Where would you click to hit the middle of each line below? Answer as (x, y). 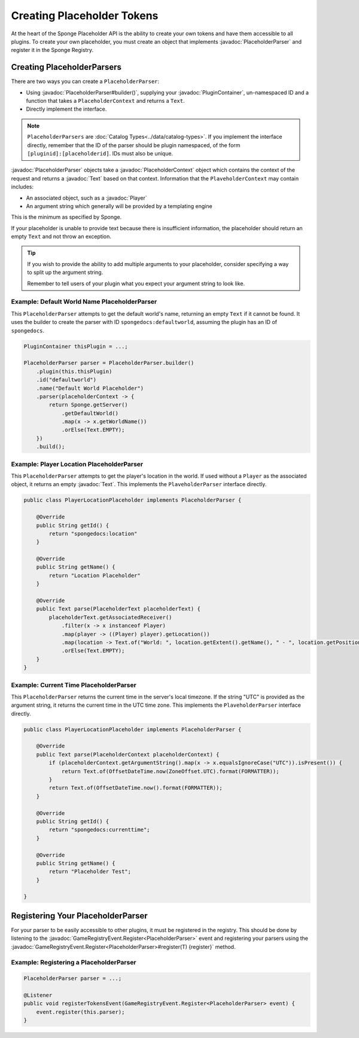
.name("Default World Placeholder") (90, 388)
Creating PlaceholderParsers (66, 67)
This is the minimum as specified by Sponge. (66, 217)
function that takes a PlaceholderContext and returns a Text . (105, 101)
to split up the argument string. (65, 273)
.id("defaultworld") (66, 380)
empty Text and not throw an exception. (61, 237)
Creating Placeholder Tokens (85, 16)
